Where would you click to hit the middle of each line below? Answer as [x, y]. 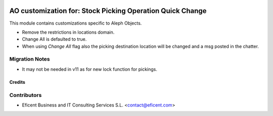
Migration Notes [30, 59]
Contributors [26, 95]
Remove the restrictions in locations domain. [68, 32]
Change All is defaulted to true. [54, 39]
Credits [17, 82]
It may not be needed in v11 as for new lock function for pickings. [90, 69]
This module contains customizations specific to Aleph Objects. [76, 23]
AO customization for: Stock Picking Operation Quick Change [108, 11]
